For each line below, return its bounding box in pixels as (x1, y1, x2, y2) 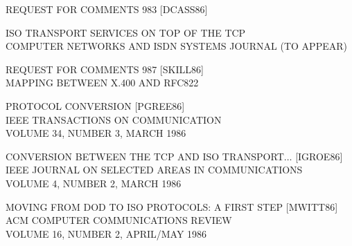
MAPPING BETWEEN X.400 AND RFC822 (6, 75, 199, 90)
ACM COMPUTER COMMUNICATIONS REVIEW (6, 213, 232, 227)
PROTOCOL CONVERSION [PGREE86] (6, 98, 185, 113)
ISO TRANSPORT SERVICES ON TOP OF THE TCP (6, 25, 246, 39)
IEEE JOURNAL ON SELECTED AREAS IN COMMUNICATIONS (6, 162, 303, 177)
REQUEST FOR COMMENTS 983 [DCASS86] (6, 2, 208, 16)
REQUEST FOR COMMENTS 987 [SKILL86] (6, 61, 204, 76)
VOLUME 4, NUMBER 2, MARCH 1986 (6, 176, 182, 190)
